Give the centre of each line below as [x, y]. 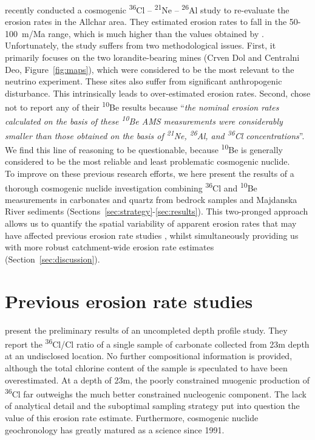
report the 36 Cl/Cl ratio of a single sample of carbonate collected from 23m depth [157, 343]
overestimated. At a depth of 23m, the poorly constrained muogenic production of [157, 380]
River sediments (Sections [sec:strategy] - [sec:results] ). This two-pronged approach [157, 211]
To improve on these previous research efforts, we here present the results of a [150, 173]
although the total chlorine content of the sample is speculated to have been [146, 367]
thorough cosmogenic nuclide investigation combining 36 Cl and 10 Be [131, 187]
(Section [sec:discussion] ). [52, 259]
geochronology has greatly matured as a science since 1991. [115, 429]
